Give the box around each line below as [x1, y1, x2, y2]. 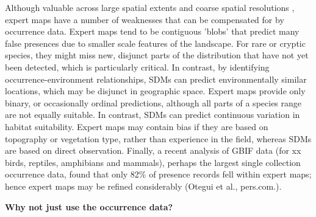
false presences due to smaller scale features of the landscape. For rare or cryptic [5, 36, 306, 49]
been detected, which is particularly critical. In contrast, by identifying [5, 60, 270, 73]
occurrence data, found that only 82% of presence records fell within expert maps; [5, 168, 312, 181]
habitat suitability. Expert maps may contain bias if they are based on [5, 120, 268, 133]
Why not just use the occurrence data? [5, 200, 173, 213]
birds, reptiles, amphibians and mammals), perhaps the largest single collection [5, 156, 301, 168]
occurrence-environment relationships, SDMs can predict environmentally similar [5, 72, 307, 85]
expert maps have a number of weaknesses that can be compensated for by [5, 13, 284, 26]
